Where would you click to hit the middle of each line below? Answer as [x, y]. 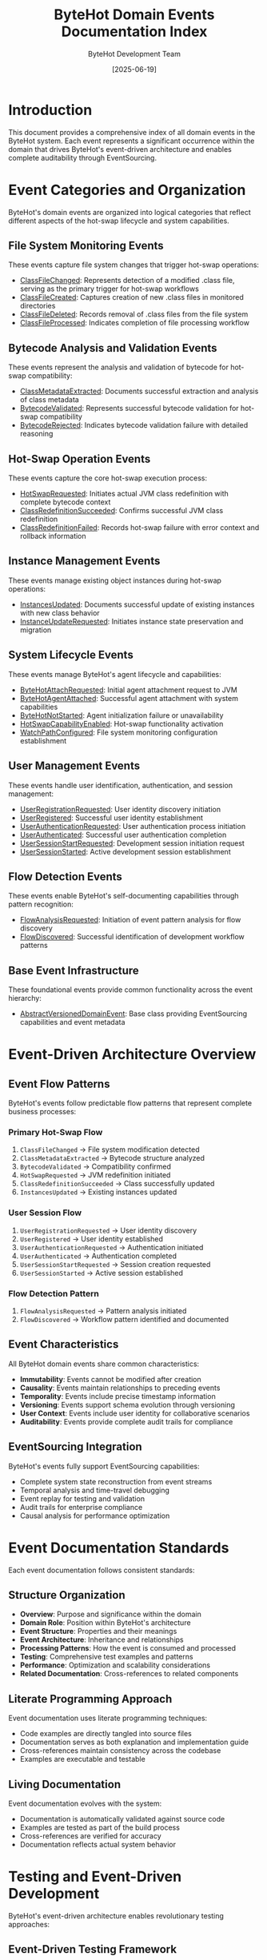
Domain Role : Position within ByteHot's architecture [105, 1623]
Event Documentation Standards [119, 1548]
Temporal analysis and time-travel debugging [95, 1490]
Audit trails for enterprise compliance [81, 1507]
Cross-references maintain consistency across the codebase [120, 1751]
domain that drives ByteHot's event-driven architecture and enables [120, 149]
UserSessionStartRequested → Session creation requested [115, 1264]
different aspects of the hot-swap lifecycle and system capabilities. [119, 221]
